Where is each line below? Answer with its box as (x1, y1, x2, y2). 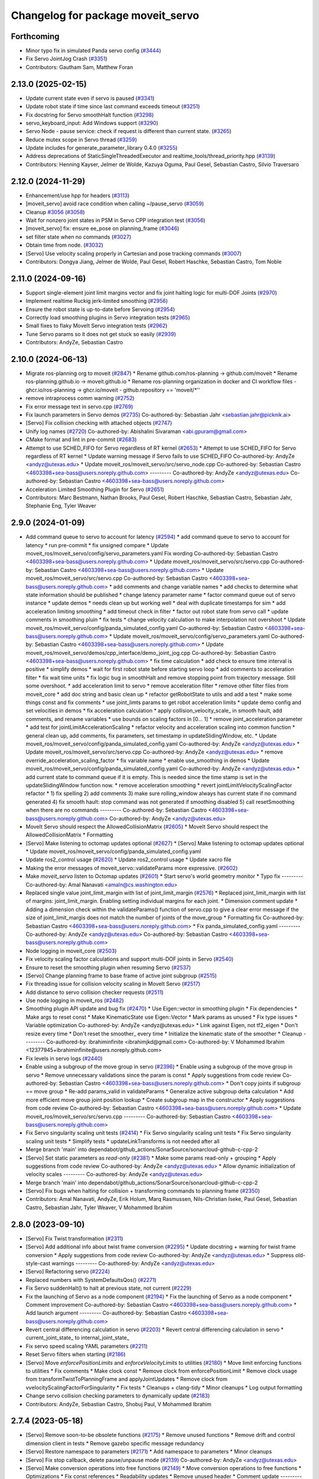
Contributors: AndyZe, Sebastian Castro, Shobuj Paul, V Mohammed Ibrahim (25, 1400, 212, 1407)
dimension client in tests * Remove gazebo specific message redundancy (25, 1439, 204, 1446)
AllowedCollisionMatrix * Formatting (25, 831, 113, 838)
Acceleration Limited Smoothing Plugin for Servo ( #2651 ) (25, 486, 165, 493)
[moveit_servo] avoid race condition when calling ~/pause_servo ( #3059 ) (25, 200, 204, 207)
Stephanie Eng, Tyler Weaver (25, 502, 97, 509)
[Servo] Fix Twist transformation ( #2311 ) (25, 1235, 123, 1242)
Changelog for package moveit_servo (11, 9, 200, 22)
